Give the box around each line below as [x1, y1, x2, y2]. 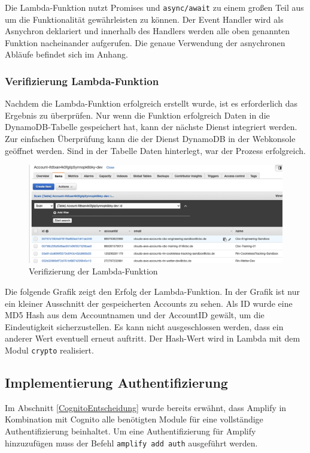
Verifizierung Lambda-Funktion [5, 73, 159, 88]
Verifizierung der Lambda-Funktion [29, 265, 158, 277]
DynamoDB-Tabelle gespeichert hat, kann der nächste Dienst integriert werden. [5, 120, 297, 133]
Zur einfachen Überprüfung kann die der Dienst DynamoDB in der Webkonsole [5, 132, 296, 145]
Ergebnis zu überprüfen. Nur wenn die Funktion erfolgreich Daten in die [5, 108, 270, 121]
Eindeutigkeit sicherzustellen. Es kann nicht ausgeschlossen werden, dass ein [5, 320, 284, 333]
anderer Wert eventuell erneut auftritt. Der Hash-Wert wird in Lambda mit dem [5, 332, 300, 345]
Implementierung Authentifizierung [5, 373, 228, 391]
